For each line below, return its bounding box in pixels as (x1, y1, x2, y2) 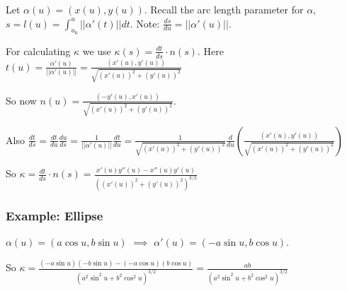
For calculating (6, 43, 71, 58)
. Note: (130, 16, 160, 30)
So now (6, 93, 37, 107)
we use (82, 43, 111, 58)
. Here (197, 43, 224, 58)
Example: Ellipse (6, 206, 103, 224)
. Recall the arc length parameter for (144, 2, 304, 16)
